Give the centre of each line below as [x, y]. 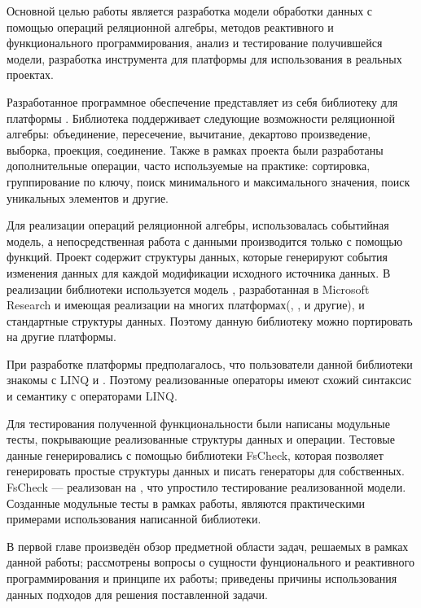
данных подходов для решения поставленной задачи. [137, 594]
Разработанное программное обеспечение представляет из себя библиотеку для [202, 101]
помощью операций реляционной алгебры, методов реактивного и [170, 26]
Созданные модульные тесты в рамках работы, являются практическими [186, 503]
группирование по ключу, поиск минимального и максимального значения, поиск [208, 181]
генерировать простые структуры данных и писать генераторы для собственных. [206, 471]
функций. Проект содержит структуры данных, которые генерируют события [197, 257]
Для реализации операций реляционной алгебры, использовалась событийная [198, 225]
